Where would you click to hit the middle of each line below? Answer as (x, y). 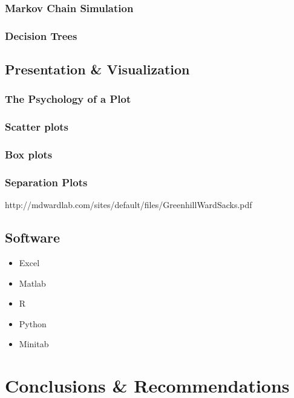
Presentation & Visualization (97, 69)
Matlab (32, 283)
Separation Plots (46, 182)
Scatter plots (37, 127)
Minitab (34, 344)
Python (33, 323)
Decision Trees (41, 35)
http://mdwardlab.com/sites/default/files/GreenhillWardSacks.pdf (129, 205)
